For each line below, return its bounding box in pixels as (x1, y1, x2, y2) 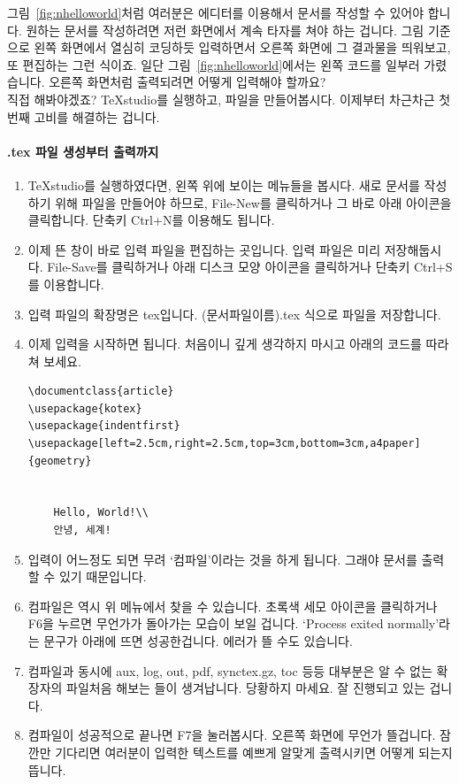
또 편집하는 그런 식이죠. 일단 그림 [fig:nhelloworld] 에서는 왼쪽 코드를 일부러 (7, 55, 420, 73)
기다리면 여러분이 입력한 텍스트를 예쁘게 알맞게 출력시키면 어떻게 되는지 (55, 742, 453, 761)
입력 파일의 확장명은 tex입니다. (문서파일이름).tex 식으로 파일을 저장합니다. (27, 304, 441, 323)
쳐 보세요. (27, 351, 81, 370)
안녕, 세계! (53, 524, 111, 537)
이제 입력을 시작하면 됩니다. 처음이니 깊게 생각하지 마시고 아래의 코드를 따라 (27, 334, 449, 353)
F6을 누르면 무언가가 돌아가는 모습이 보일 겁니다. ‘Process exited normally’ (27, 614, 440, 633)
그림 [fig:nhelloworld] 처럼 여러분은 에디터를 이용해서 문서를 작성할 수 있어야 (7, 4, 425, 21)
